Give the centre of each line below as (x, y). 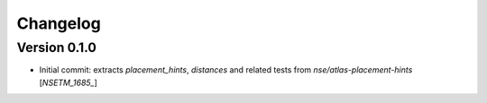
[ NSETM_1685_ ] (69, 82)
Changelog (59, 23)
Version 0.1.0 (56, 47)
